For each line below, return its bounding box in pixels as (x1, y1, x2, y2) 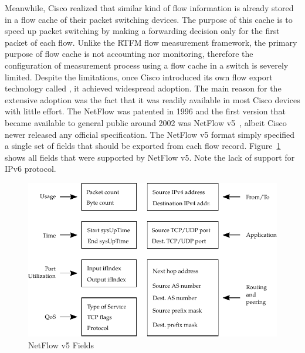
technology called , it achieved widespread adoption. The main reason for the (5, 82, 282, 94)
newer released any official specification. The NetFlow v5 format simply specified (5, 128, 295, 140)
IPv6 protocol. (5, 162, 56, 175)
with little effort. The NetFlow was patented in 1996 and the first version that (5, 105, 286, 117)
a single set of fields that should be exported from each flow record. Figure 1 (5, 140, 281, 152)
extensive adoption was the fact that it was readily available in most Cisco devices (5, 93, 300, 106)
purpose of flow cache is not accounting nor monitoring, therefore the (5, 47, 253, 60)
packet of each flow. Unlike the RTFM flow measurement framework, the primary (5, 36, 297, 48)
